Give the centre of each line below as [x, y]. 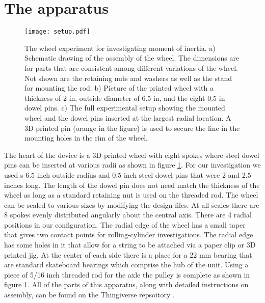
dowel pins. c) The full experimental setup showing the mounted [125, 108]
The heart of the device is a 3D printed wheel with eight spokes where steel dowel [132, 155]
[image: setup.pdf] [57, 32]
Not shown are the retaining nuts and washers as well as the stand [128, 78]
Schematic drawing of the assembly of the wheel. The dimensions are [132, 58]
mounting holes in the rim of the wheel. [86, 138]
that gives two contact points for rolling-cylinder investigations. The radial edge [129, 235]
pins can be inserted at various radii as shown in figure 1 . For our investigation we [132, 165]
